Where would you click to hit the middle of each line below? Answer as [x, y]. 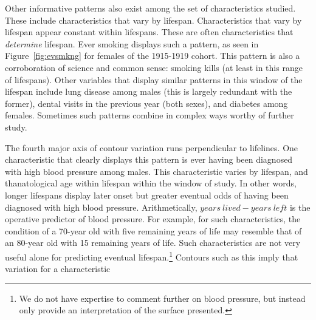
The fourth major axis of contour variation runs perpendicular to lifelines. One [152, 147]
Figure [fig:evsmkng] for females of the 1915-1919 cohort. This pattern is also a [153, 56]
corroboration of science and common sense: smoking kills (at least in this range [154, 67]
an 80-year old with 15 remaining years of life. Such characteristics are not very [153, 243]
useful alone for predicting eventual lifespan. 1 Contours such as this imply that [152, 256]
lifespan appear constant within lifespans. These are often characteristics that [149, 32]
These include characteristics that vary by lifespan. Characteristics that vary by [153, 20]
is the [300, 207]
